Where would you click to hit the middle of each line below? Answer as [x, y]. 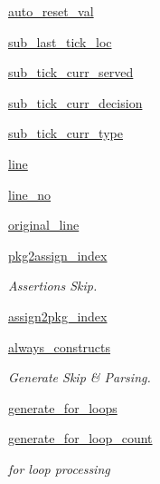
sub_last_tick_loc [60, 41]
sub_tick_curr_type [66, 133]
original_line [44, 225]
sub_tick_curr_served [71, 72]
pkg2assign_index [58, 255]
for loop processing [59, 468]
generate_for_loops [63, 407]
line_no [30, 194]
